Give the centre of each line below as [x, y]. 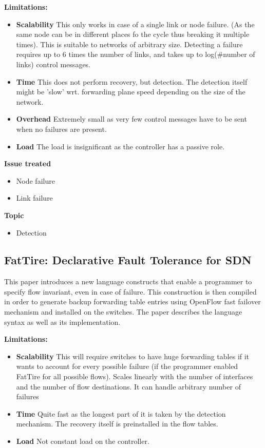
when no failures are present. [61, 129]
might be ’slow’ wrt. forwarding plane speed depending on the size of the [131, 92]
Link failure [34, 198]
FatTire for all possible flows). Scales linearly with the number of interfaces [135, 376]
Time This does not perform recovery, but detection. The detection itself [132, 81]
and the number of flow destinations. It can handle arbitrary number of [128, 386]
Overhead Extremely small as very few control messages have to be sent [131, 119]
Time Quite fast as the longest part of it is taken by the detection [121, 413]
